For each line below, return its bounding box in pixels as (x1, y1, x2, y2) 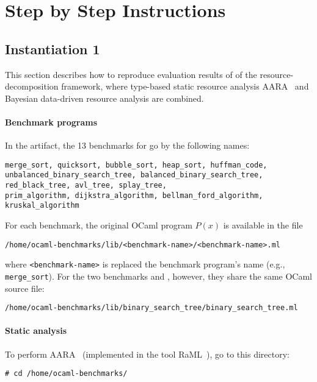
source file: (5, 281, 45, 294)
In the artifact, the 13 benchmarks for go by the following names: (5, 139, 250, 152)
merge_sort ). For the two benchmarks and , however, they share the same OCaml (5, 269, 313, 282)
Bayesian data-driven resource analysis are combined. (5, 91, 204, 104)
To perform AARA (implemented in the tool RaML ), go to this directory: (5, 347, 290, 360)
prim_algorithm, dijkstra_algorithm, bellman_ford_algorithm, (5, 191, 263, 200)
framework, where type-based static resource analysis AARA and (61, 80, 309, 93)
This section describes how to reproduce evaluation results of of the (5, 68, 257, 80)
